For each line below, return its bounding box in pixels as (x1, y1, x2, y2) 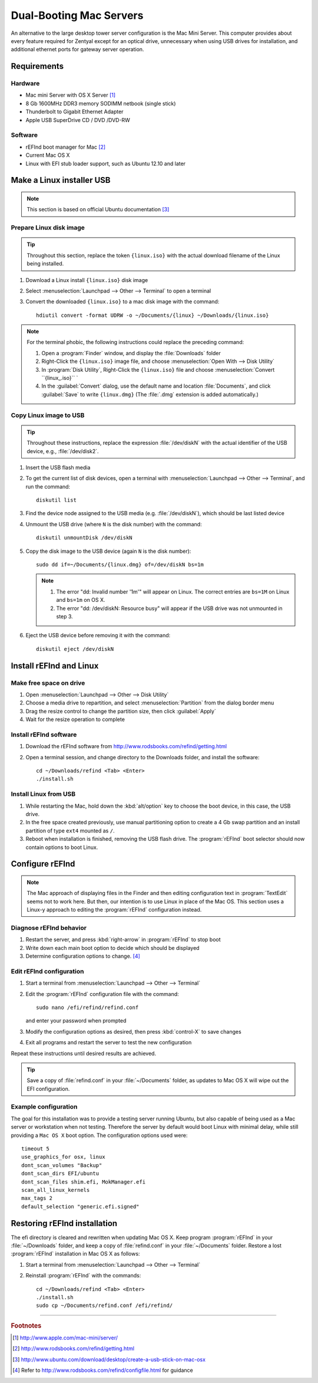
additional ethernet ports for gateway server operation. (11, 46, 144, 53)
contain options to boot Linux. (25, 844, 98, 851)
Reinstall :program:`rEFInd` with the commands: (25, 1272, 141, 1279)
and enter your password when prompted (25, 1017, 127, 1024)
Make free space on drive (11, 679, 85, 687)
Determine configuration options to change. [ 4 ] (25, 953, 141, 960)
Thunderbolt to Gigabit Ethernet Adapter (25, 108, 124, 115)
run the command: (25, 483, 71, 490)
